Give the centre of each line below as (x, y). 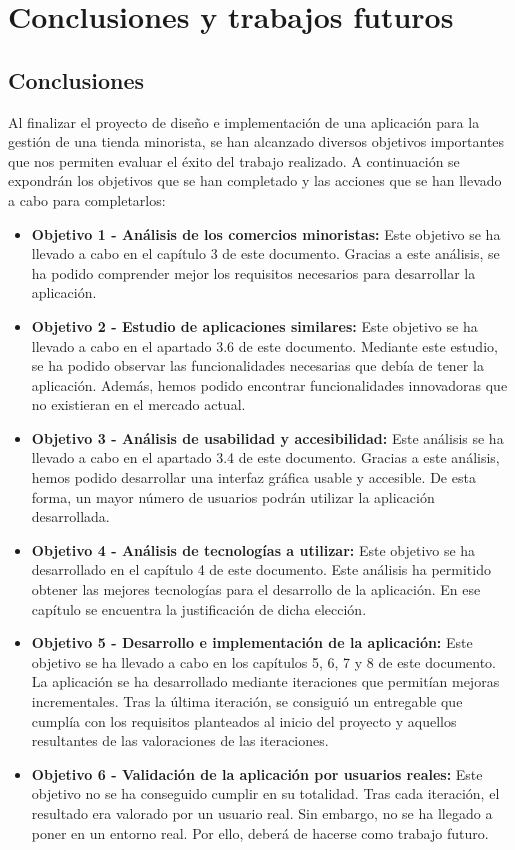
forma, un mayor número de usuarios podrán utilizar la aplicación (233, 496)
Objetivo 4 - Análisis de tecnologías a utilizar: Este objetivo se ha (253, 549)
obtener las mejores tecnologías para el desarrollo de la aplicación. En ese (256, 589)
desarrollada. (70, 516)
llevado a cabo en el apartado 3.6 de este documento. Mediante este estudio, (264, 345)
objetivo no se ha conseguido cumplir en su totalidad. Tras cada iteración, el (265, 793)
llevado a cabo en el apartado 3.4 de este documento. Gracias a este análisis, (265, 457)
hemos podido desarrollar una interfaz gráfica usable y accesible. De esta (253, 477)
